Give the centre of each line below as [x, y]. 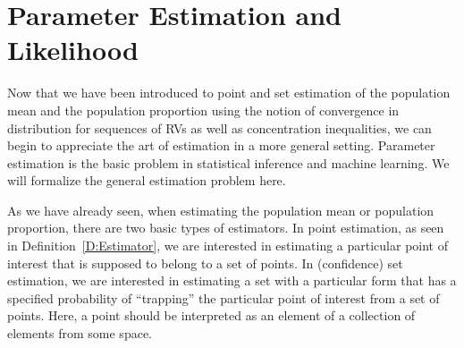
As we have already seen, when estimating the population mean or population [221, 210]
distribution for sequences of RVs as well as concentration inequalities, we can [219, 127]
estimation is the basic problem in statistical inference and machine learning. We [228, 162]
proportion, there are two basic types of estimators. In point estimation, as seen [226, 228]
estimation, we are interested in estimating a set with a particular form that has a [232, 280]
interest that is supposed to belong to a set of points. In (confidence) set [205, 263]
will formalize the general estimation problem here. [147, 180]
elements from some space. [80, 333]
